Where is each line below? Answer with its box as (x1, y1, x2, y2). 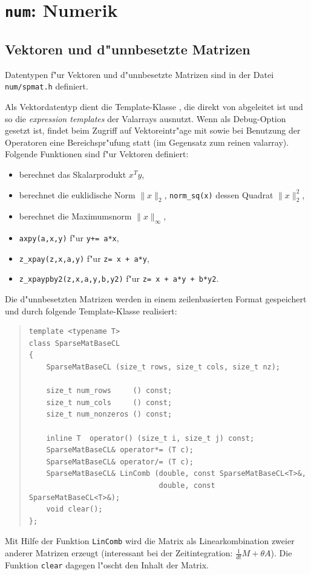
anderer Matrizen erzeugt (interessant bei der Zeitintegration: (5, 547, 233, 559)
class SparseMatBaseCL (28, 339, 120, 348)
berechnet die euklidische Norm (19, 188, 136, 201)
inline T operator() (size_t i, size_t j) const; (46, 434, 255, 443)
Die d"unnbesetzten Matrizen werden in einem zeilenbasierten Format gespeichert (5, 293, 307, 305)
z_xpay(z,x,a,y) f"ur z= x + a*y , (19, 252, 149, 264)
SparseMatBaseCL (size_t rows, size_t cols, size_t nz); (46, 363, 281, 372)
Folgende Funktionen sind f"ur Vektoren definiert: (5, 148, 189, 160)
